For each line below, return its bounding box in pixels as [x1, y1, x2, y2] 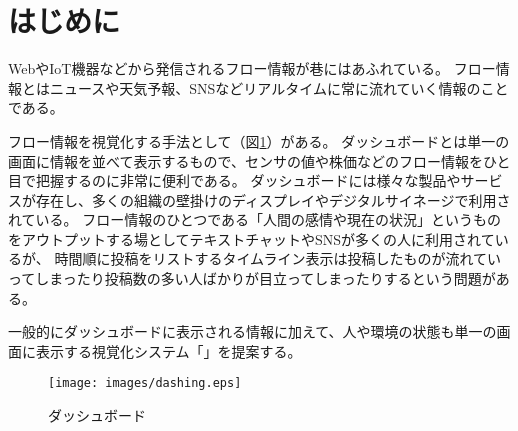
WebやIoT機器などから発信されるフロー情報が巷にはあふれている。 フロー [8, 58, 496, 79]
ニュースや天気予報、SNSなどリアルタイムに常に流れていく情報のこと [49, 77, 509, 98]
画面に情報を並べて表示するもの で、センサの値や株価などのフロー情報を [8, 150, 483, 171]
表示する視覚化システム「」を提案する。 [35, 340, 302, 361]
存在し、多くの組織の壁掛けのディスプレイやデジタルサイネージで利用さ [35, 189, 511, 210]
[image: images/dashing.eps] [48, 376, 242, 391]
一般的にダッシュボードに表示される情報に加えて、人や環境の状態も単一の [8, 321, 497, 342]
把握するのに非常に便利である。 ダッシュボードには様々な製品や [35, 170, 461, 191]
